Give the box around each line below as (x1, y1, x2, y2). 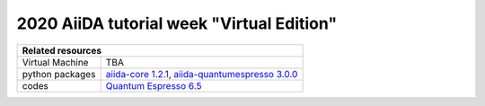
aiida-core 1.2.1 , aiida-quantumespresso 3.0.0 (105, 67, 298, 80)
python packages (22, 67, 96, 80)
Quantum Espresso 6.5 (105, 79, 202, 92)
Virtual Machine (22, 56, 89, 68)
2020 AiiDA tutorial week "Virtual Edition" (16, 13, 338, 33)
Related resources (22, 44, 102, 57)
